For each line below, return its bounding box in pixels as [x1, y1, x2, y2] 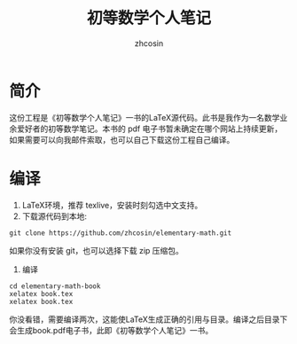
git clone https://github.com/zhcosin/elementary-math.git [9, 228, 232, 238]
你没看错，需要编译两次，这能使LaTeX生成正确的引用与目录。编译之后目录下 [9, 314, 288, 324]
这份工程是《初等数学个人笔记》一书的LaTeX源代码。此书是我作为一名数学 [9, 112, 281, 122]
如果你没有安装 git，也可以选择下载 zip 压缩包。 [9, 245, 184, 255]
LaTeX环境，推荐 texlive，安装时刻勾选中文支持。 [21, 199, 203, 210]
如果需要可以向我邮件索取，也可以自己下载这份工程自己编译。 [9, 134, 235, 145]
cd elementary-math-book [9, 281, 101, 291]
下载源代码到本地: [21, 210, 87, 222]
